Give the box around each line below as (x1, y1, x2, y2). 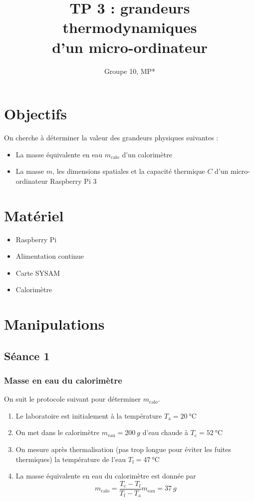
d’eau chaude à (142, 427, 189, 438)
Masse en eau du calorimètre (4, 374, 122, 386)
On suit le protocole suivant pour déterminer (4, 394, 141, 404)
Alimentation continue (15, 251, 84, 261)
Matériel (4, 205, 64, 225)
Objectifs (4, 103, 67, 124)
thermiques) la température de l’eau (15, 454, 126, 464)
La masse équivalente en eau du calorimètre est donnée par (15, 471, 196, 481)
